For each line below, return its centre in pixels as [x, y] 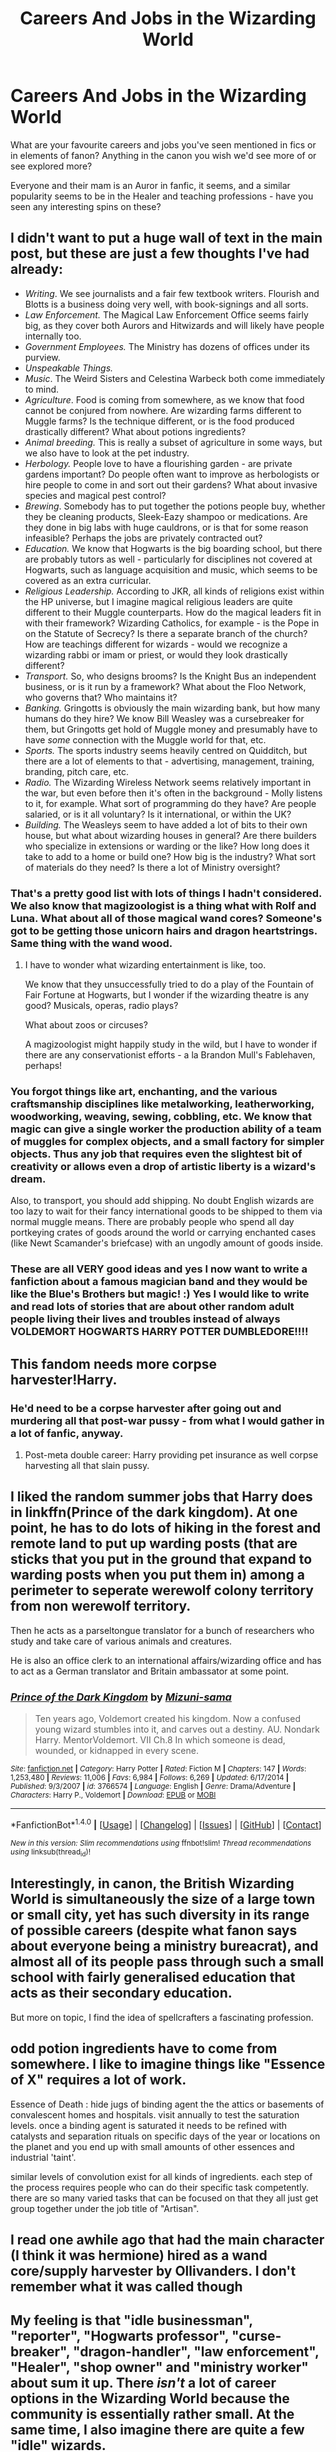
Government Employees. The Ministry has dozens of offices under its [167, 346]
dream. [28, 1179]
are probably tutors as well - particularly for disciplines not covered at [168, 559]
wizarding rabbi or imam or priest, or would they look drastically [156, 654]
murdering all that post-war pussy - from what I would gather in [167, 1420]
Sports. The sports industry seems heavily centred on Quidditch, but [166, 750]
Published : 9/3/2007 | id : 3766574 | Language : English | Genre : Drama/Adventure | [153, 1787]
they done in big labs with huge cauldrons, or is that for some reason [166, 527]
